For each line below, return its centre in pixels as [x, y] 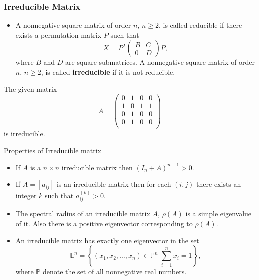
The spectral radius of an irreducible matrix [83, 214]
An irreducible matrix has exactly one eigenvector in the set [107, 240]
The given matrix [31, 89]
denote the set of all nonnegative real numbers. [115, 272]
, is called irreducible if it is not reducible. [108, 72]
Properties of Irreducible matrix [53, 150]
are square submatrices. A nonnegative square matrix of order [160, 62]
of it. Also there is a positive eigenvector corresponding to [104, 224]
